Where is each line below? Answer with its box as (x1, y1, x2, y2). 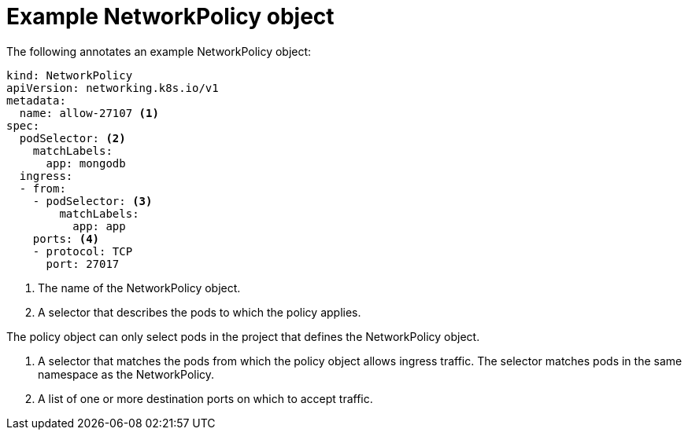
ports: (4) (32, 232, 100, 245)
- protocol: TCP (32, 244, 133, 258)
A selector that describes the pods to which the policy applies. (38, 305, 361, 319)
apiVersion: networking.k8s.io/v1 (6, 81, 219, 94)
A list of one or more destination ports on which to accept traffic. (38, 391, 373, 405)
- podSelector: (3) (32, 194, 153, 207)
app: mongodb (46, 156, 126, 170)
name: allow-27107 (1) (19, 106, 159, 119)
